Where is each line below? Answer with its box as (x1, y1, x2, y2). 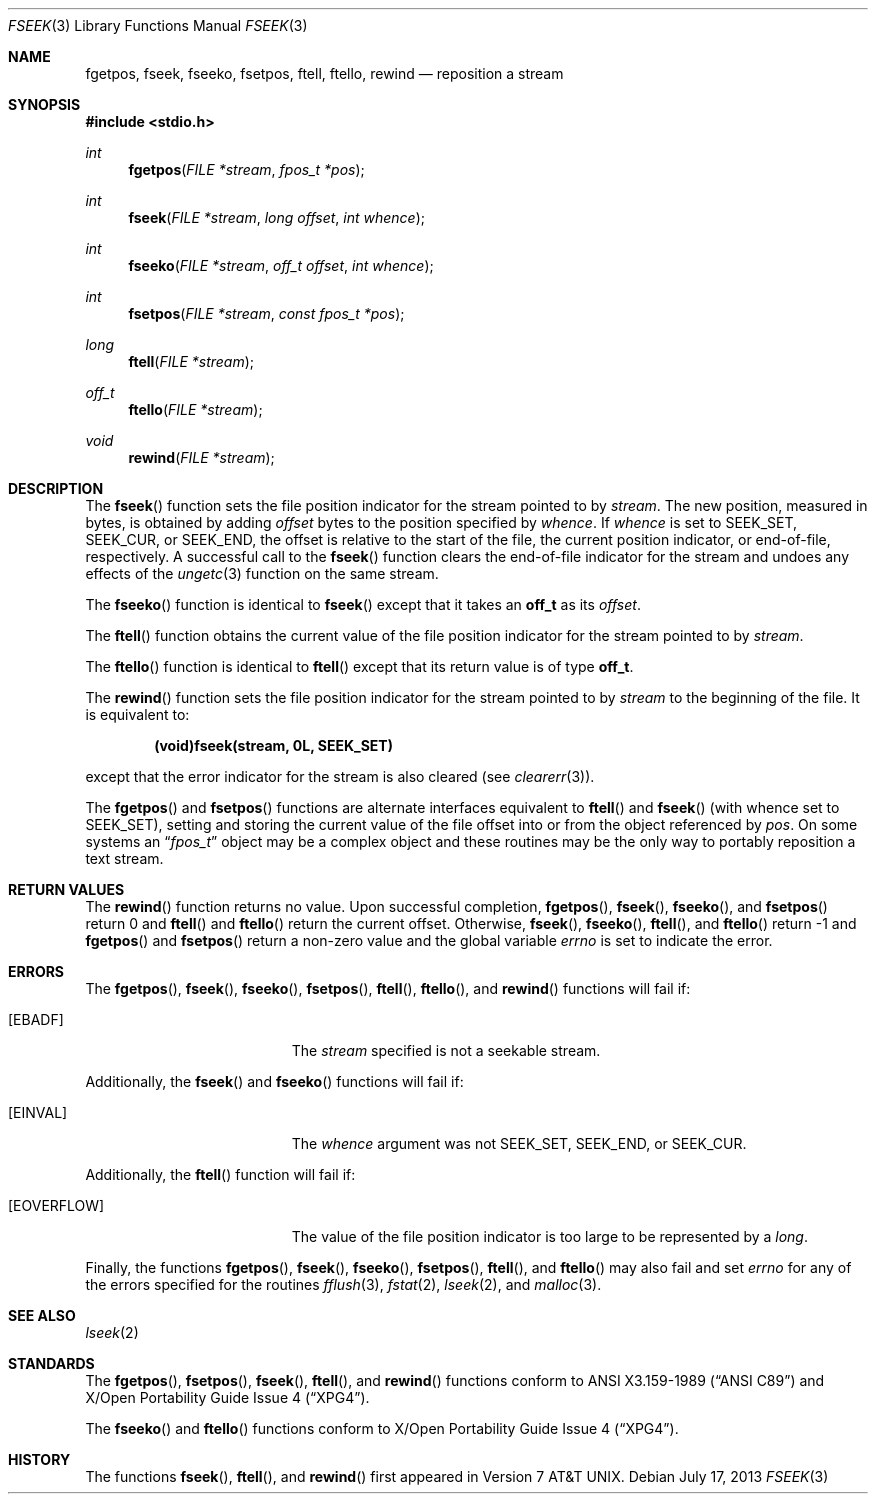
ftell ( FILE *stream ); (128, 353, 255, 370)
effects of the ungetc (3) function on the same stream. (85, 565, 439, 582)
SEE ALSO (8, 1307, 76, 1324)
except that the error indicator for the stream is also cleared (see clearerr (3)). (85, 768, 595, 785)
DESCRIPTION (8, 480, 104, 497)
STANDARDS (8, 1355, 95, 1372)
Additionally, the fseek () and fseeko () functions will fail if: (85, 1073, 464, 1090)
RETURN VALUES (8, 881, 125, 898)
